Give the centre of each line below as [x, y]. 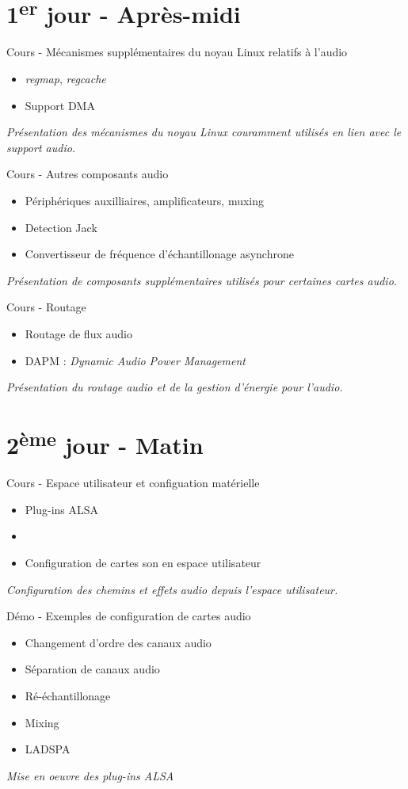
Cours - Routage [46, 307]
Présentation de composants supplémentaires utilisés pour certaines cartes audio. [202, 280]
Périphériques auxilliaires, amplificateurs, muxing [145, 201]
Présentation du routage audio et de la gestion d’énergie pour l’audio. [175, 387]
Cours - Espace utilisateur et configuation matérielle [133, 483]
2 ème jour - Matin [105, 443]
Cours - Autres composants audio [88, 174]
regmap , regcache [65, 79]
